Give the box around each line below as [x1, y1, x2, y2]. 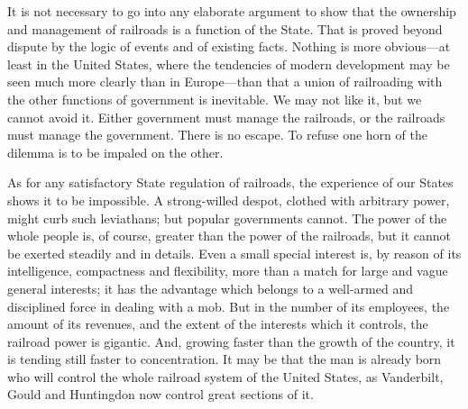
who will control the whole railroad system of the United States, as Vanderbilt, [7, 367, 444, 386]
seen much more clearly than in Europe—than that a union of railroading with [7, 72, 443, 91]
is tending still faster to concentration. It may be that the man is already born [7, 350, 442, 368]
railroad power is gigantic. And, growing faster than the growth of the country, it [7, 332, 455, 350]
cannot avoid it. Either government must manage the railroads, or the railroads [7, 107, 445, 126]
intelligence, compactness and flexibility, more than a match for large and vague [7, 261, 448, 280]
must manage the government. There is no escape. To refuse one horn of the [7, 125, 427, 144]
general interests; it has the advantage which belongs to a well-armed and [7, 278, 413, 297]
